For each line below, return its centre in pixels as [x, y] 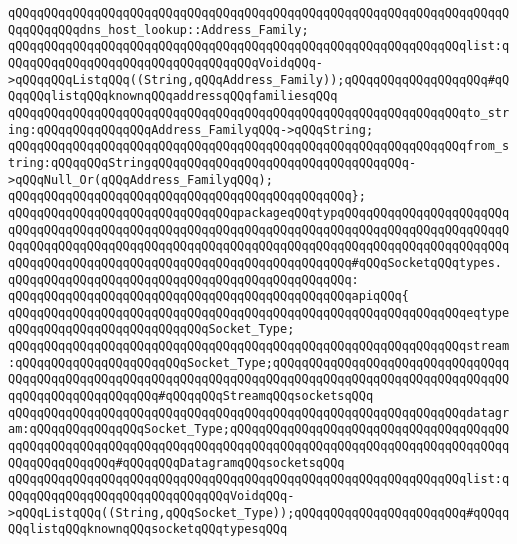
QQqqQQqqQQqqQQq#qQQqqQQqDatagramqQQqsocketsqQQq [176, 462]
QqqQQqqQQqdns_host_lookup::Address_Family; [158, 29]
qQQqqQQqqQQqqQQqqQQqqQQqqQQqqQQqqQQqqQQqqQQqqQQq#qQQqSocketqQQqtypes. [255, 262]
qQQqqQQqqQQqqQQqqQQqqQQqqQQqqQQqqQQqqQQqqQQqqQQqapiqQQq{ [208, 296]
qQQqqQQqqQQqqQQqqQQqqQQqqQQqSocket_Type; [151, 329]
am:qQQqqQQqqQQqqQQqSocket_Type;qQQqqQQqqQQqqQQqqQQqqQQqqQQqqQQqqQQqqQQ [259, 429]
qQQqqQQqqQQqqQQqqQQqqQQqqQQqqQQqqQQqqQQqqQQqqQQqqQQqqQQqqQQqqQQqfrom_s [259, 146]
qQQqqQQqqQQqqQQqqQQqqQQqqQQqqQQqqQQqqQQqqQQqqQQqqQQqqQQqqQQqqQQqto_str [259, 112]
